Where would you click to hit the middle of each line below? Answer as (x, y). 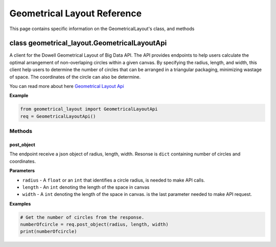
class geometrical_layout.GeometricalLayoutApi (88, 43)
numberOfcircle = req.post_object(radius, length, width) (94, 224)
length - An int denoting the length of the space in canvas (86, 187)
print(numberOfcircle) (49, 232)
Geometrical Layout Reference (76, 13)
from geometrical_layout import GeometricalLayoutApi (89, 109)
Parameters (22, 171)
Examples (20, 204)
